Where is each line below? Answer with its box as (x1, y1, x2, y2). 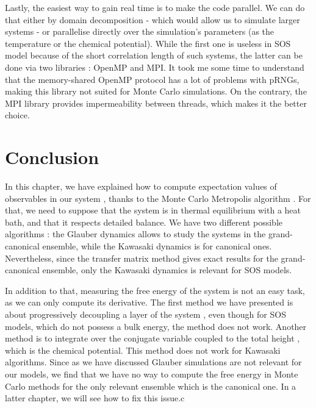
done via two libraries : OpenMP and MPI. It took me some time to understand (5, 60, 304, 73)
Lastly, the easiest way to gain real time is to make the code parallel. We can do (5, 1, 305, 13)
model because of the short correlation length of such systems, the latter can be (5, 49, 303, 62)
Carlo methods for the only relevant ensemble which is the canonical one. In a (5, 379, 296, 392)
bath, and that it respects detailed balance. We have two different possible (5, 215, 282, 228)
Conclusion (5, 145, 99, 170)
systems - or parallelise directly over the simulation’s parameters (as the (5, 25, 275, 38)
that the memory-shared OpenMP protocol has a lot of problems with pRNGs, (5, 73, 300, 85)
